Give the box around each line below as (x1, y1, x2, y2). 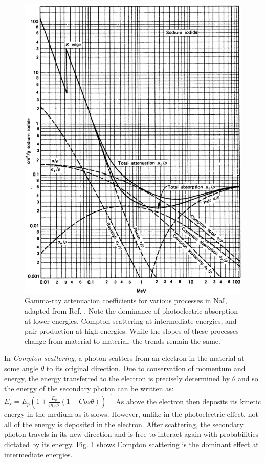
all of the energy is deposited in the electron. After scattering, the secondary (4, 418, 244, 429)
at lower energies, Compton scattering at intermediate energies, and (25, 315, 237, 326)
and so (238, 373, 258, 383)
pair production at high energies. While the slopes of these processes (25, 325, 239, 336)
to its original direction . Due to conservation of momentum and (46, 363, 246, 374)
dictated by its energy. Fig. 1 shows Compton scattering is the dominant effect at (4, 439, 259, 450)
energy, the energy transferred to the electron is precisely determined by (4, 373, 230, 383)
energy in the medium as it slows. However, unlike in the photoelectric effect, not (4, 409, 258, 419)
